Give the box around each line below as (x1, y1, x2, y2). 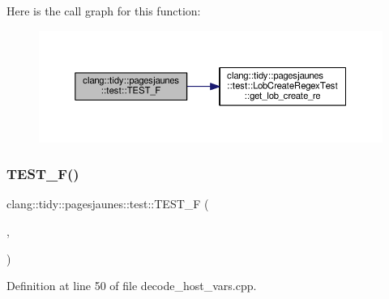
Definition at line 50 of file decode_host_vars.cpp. (6, 277, 257, 294)
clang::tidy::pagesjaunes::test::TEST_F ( (6, 195, 209, 212)
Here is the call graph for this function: (6, 2, 201, 19)
